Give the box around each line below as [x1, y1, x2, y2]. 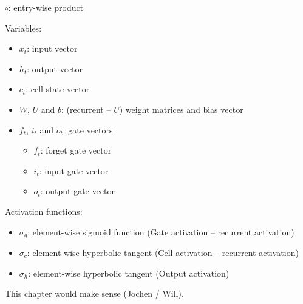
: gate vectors [63, 123, 113, 136]
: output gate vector [40, 184, 115, 197]
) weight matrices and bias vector [119, 103, 243, 115]
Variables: [5, 21, 42, 34]
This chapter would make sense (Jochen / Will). [5, 287, 184, 300]
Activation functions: [5, 204, 83, 217]
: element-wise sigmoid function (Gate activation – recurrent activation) [27, 225, 294, 238]
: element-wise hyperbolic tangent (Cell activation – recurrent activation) [27, 246, 299, 258]
